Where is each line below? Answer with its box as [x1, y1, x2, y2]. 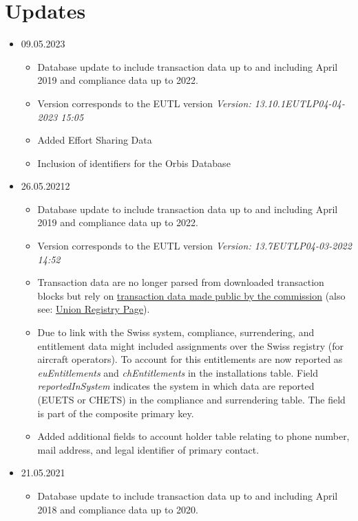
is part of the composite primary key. [37, 406, 194, 420]
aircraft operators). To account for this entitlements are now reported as [37, 352, 343, 366]
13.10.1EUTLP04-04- [254, 96, 345, 110]
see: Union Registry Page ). [37, 302, 150, 316]
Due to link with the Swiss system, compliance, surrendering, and [37, 325, 315, 340]
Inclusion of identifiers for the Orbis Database [37, 155, 231, 170]
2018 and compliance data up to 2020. [37, 502, 198, 516]
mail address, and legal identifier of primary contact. [37, 442, 260, 456]
